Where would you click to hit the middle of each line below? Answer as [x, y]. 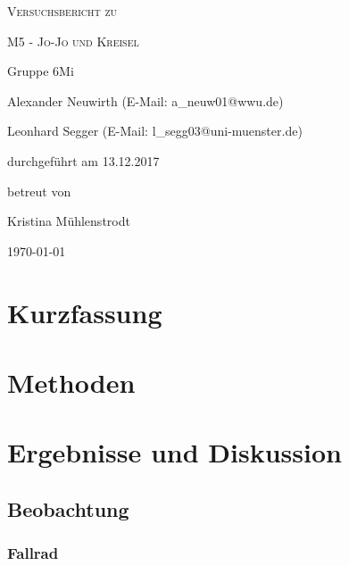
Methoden [71, 382]
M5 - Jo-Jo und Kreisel [73, 41]
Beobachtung [68, 508]
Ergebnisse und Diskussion [174, 452]
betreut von [39, 191]
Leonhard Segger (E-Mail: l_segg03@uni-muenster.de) [155, 131]
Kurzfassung [85, 312]
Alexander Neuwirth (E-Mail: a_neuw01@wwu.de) [145, 100]
